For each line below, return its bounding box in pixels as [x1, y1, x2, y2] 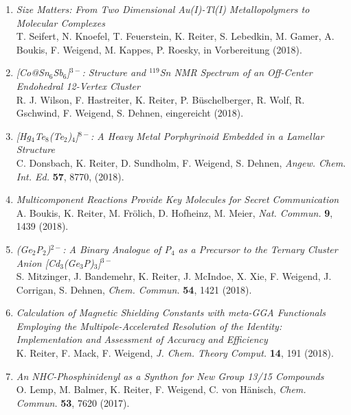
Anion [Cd [16, 255, 60, 270]
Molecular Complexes [16, 15, 105, 29]
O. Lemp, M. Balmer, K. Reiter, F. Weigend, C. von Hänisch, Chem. [16, 382, 306, 396]
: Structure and [82, 65, 146, 80]
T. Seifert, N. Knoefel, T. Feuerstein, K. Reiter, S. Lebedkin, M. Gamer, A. [16, 29, 335, 43]
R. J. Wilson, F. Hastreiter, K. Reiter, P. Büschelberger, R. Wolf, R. [16, 92, 305, 106]
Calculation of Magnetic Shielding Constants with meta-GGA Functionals [16, 305, 326, 320]
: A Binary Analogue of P [63, 241, 171, 256]
